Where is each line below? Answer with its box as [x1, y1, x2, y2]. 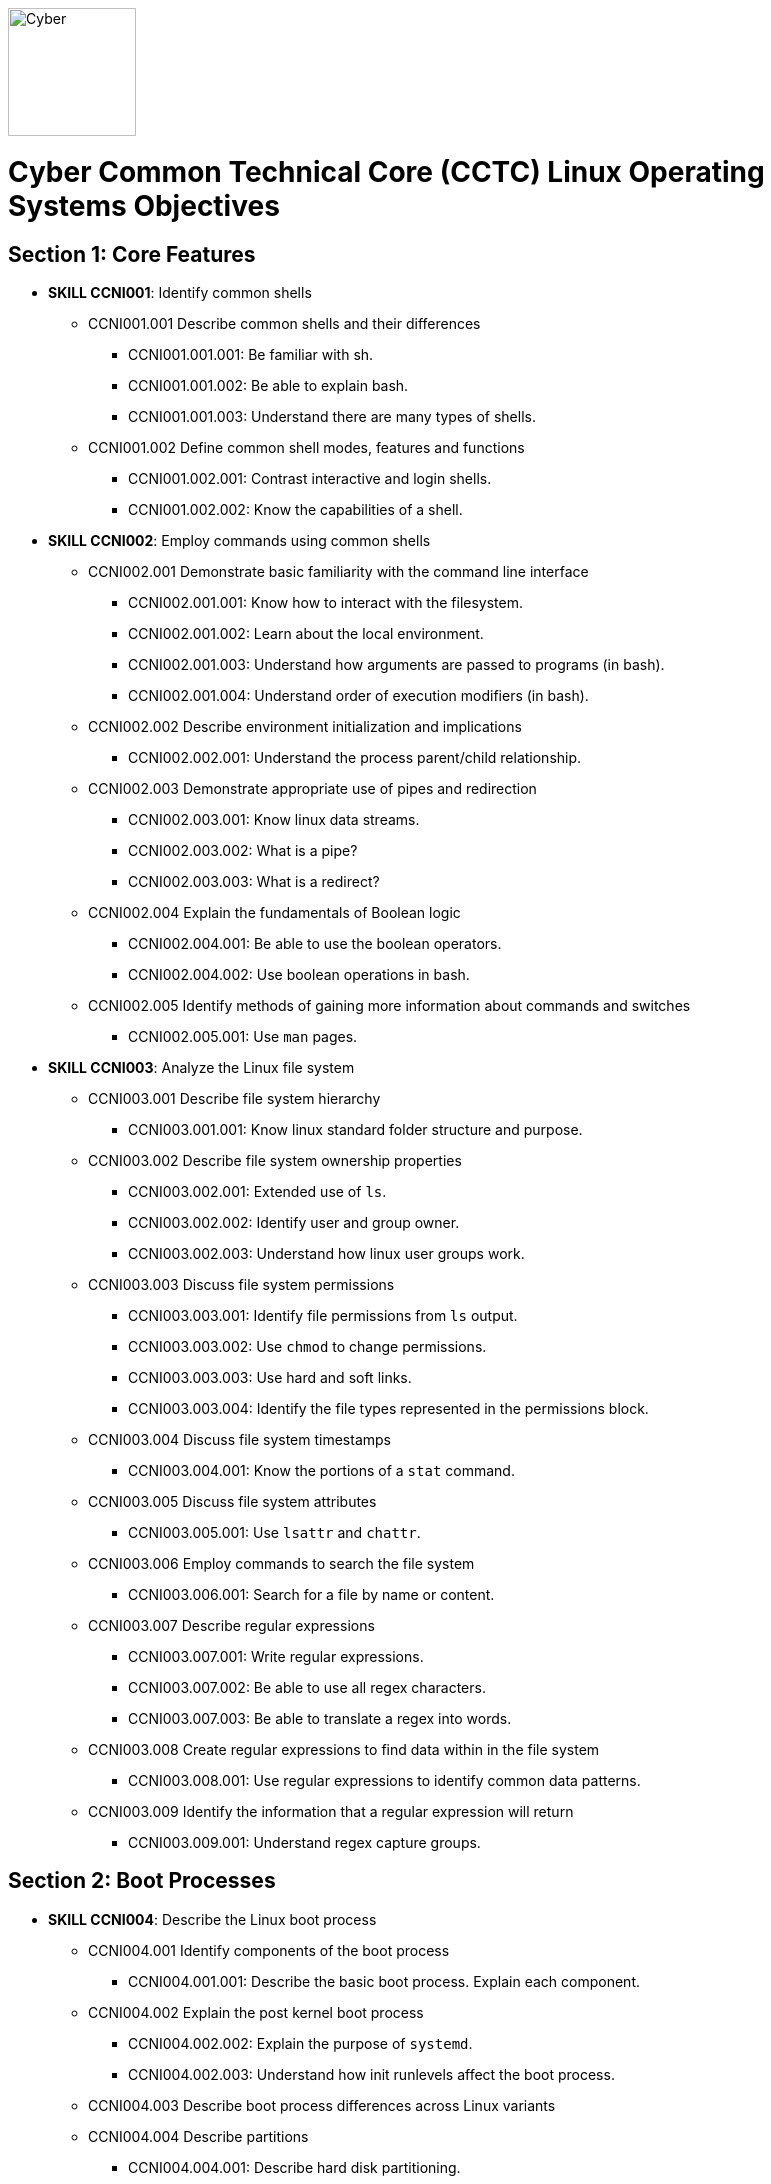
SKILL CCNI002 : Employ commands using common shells [48, 531, 431, 549]
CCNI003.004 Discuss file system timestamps [88, 1430, 391, 1448]
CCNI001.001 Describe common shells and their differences [88, 314, 481, 332]
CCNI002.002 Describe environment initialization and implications [88, 717, 522, 735]
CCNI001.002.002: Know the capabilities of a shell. [128, 500, 463, 518]
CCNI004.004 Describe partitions [88, 2127, 309, 2145]
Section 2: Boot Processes [8, 1868, 276, 1894]
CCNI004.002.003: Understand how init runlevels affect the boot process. [128, 2065, 615, 2083]
